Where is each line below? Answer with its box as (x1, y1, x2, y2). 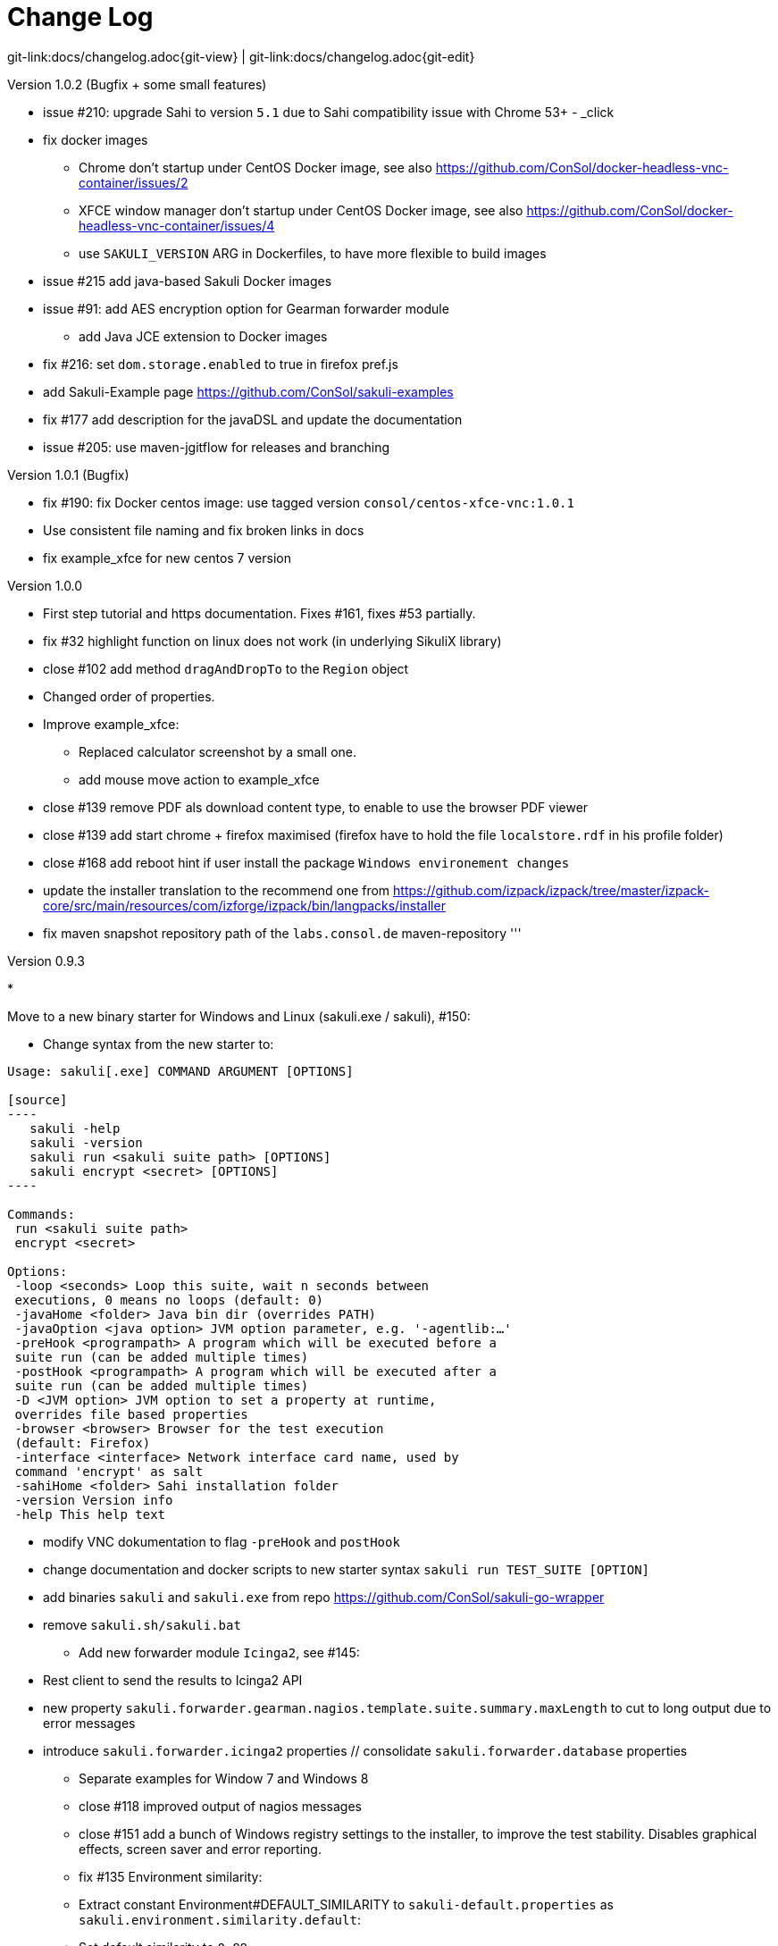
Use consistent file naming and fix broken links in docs (43, 522, 364, 538)
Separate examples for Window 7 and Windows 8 (79, 1770, 369, 1786)
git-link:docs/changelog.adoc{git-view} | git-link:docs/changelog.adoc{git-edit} (7, 48, 475, 64)
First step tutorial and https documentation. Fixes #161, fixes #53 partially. (43, 605, 476, 621)
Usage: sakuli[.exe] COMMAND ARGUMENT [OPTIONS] (7, 1063, 354, 1078)
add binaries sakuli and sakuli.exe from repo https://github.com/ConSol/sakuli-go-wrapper (43, 1589, 605, 1605)
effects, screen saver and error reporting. (79, 1841, 322, 1857)
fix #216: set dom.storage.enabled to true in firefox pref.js (43, 356, 398, 372)
